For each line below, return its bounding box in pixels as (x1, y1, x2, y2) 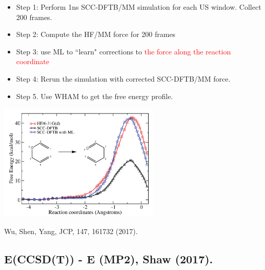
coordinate (16, 56, 50, 67)
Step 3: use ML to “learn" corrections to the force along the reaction (16, 46, 231, 56)
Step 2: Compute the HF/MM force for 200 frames (16, 29, 176, 40)
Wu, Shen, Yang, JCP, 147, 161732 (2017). (4, 225, 138, 236)
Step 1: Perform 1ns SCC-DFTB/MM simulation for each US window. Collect (16, 2, 261, 12)
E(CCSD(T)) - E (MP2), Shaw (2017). (4, 250, 213, 266)
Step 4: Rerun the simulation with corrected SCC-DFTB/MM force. (16, 73, 231, 84)
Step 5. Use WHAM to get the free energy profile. (16, 90, 173, 101)
